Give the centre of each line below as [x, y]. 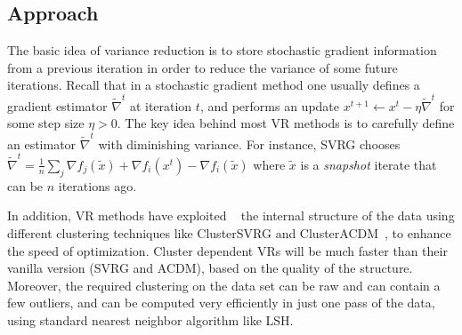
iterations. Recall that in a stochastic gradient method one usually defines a [214, 85]
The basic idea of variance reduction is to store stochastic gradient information [222, 50]
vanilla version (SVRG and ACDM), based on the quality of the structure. [210, 268]
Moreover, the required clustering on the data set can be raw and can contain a [224, 285]
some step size [46, 123]
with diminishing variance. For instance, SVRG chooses [249, 144]
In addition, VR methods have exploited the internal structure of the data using [231, 215]
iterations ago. [97, 185]
